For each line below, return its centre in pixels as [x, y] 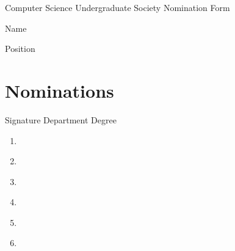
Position [20, 49]
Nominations [60, 90]
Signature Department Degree [61, 119]
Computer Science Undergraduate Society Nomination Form [117, 7]
